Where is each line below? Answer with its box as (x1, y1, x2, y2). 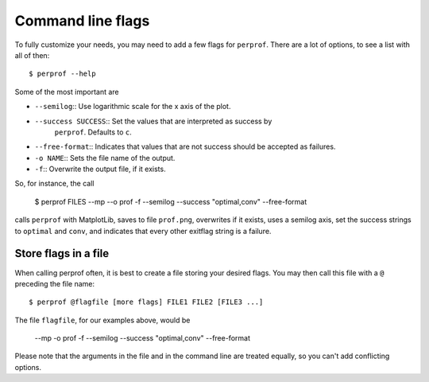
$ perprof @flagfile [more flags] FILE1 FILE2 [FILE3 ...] (29, 298, 264, 306)
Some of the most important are (14, 87, 119, 96)
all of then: (14, 50, 50, 60)
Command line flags (14, 12, 150, 29)
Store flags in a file (14, 247, 110, 260)
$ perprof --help (29, 69, 96, 79)
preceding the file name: (14, 279, 95, 288)
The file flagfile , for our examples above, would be (14, 315, 191, 325)
